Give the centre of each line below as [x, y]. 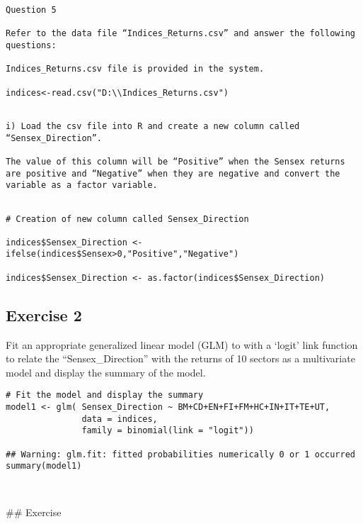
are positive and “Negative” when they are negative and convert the [173, 173]
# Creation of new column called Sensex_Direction [127, 219]
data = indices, [120, 419]
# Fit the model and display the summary [105, 395]
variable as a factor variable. [82, 185]
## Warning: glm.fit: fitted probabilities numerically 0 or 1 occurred [180, 454]
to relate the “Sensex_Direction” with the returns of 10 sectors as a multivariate [180, 358]
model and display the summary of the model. [106, 372]
